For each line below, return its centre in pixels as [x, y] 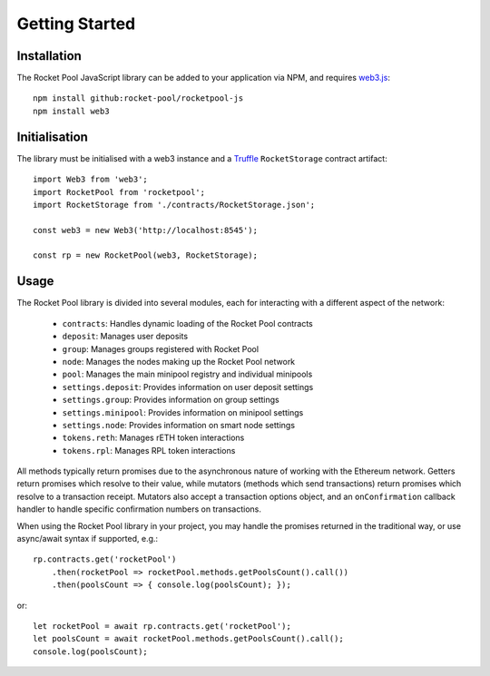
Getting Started [76, 24]
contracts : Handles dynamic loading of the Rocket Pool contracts [187, 323]
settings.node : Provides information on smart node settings [178, 425]
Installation [49, 56]
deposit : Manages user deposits [125, 337]
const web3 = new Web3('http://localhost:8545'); [146, 230]
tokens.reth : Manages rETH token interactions [153, 438]
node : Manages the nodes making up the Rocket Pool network [179, 361]
